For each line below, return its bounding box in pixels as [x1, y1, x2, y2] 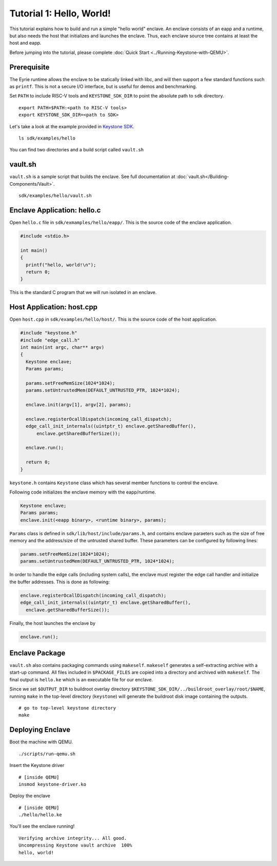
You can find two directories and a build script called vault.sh [9, 147, 144, 153]
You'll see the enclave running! [9, 823, 75, 830]
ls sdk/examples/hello [18, 135, 76, 141]
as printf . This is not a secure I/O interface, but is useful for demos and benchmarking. [9, 84, 197, 90]
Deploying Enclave [9, 725, 71, 734]
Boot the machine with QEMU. [9, 739, 73, 745]
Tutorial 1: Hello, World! [9, 8, 111, 19]
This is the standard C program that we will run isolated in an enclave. [9, 289, 157, 296]
